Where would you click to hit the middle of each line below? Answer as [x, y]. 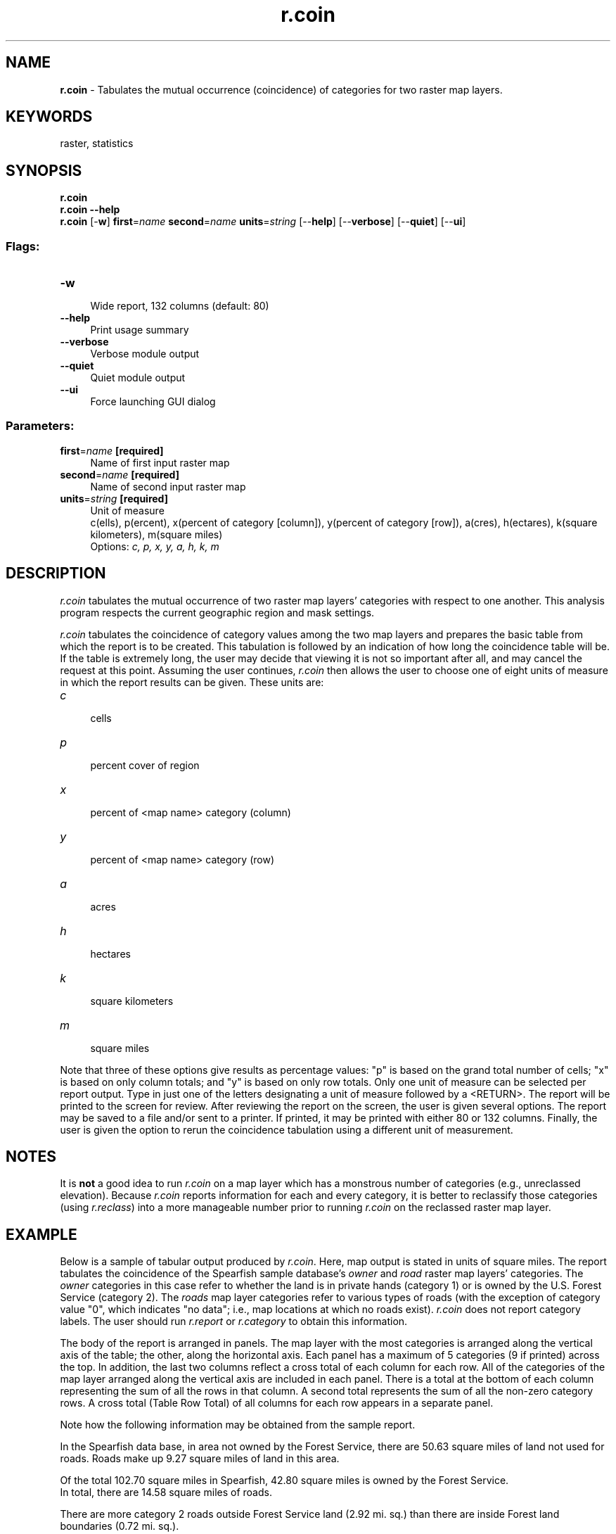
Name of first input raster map [160, 462]
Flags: [23, 246]
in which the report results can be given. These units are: [192, 682]
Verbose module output [145, 354]
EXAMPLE [41, 1234]
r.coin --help [90, 210]
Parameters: [40, 426]
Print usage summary [140, 330]
